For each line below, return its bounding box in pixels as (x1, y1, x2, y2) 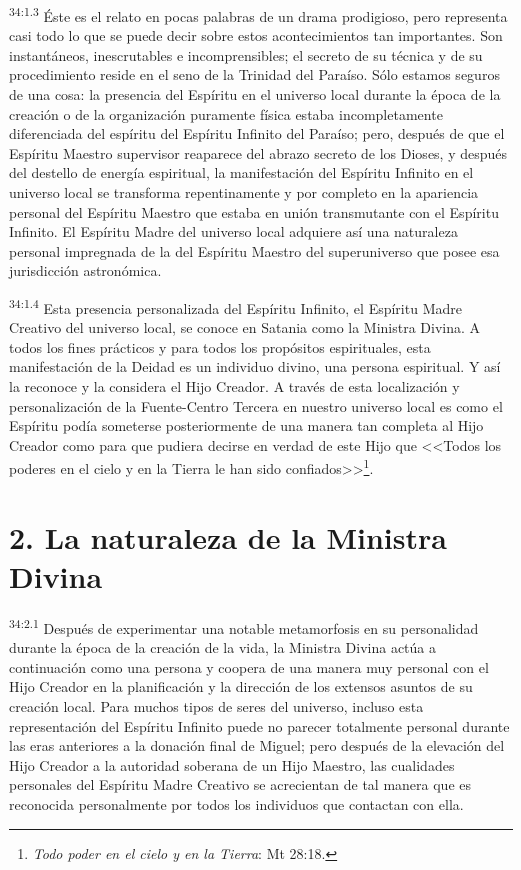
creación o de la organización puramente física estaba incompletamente (9, 103, 443, 124)
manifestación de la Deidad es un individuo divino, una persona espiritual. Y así (9, 356, 501, 377)
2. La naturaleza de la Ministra (9, 516, 447, 557)
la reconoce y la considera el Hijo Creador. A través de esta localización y (9, 376, 460, 396)
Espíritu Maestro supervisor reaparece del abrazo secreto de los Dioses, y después (9, 142, 508, 163)
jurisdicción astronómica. (9, 260, 162, 281)
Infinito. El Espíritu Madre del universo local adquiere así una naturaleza (9, 221, 458, 242)
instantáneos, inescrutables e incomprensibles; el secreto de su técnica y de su (9, 44, 483, 65)
